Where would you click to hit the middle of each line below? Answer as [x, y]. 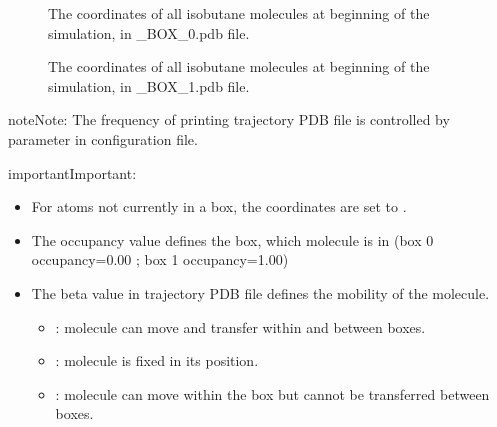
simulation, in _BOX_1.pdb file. [149, 85]
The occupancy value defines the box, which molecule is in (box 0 [232, 239]
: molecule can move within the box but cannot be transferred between [272, 393]
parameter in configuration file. [103, 138]
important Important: [72, 172]
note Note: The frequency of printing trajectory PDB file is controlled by [229, 119]
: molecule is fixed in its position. [157, 360]
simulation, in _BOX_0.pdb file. [149, 32]
